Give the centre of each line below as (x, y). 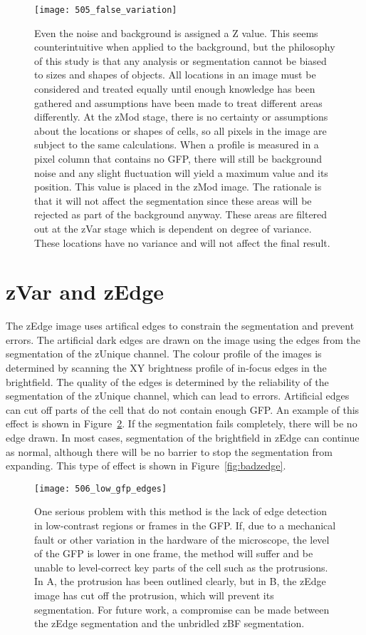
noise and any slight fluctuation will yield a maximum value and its (181, 172)
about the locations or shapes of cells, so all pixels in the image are (181, 130)
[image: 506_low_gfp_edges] (101, 488)
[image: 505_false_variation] (106, 10)
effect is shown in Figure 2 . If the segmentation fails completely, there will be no (182, 423)
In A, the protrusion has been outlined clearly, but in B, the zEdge (180, 581)
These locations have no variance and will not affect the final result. (182, 242)
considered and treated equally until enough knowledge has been (175, 89)
